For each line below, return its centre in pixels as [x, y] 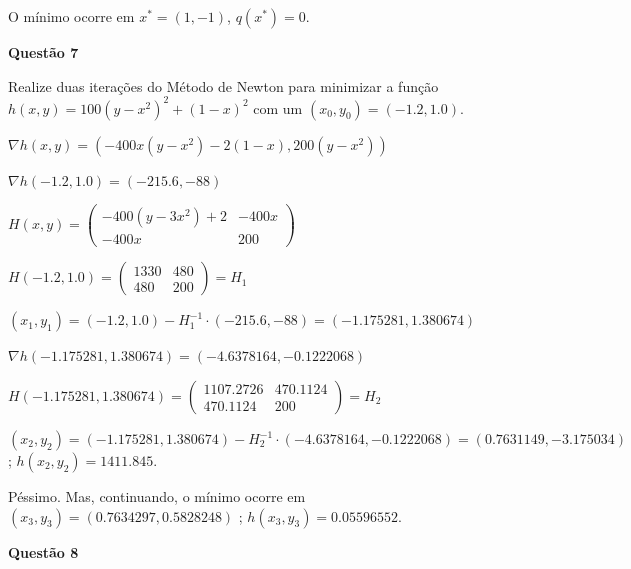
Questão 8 [43, 551]
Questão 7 [43, 52]
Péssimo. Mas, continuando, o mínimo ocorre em [157, 496]
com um [278, 107]
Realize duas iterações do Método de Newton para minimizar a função [223, 85]
